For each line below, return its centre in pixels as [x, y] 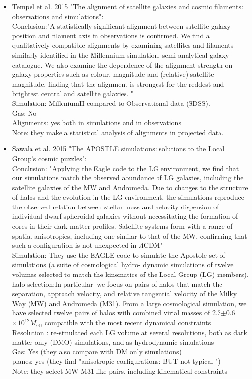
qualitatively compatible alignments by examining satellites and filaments [123, 45]
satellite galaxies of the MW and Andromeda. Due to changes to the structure [130, 187]
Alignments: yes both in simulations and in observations [96, 122]
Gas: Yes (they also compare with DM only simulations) [97, 351]
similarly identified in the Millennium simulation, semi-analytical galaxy [121, 54]
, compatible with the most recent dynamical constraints [126, 322]
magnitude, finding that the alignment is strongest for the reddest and [118, 84]
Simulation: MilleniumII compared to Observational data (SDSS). [111, 103]
